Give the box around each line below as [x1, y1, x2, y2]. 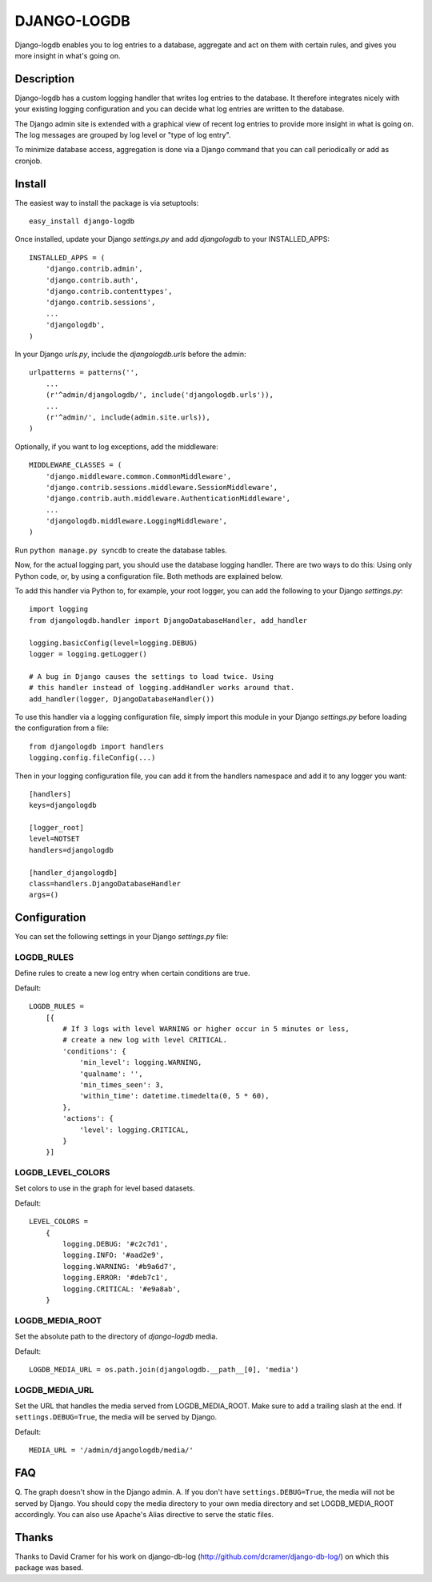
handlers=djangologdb [29, 845, 114, 854]
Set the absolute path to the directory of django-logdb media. [14, 1331, 218, 1341]
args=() [29, 890, 59, 900]
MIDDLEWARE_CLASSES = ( [29, 460, 122, 470]
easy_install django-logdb [29, 217, 135, 226]
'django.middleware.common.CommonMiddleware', [45, 472, 232, 480]
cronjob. [14, 156, 43, 166]
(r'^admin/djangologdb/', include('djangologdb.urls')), [45, 391, 274, 400]
